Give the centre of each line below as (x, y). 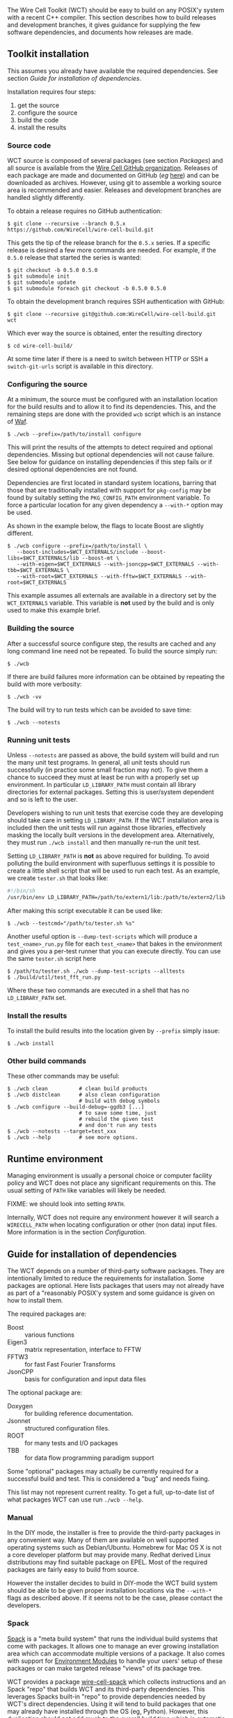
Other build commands (47, 1060)
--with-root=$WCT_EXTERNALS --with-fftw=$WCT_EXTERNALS (99, 577)
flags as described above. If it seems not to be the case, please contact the (115, 1598)
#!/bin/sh (22, 891)
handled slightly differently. (46, 198)
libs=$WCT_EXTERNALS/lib (43, 558)
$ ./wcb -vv (24, 697)
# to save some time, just (118, 1113)
